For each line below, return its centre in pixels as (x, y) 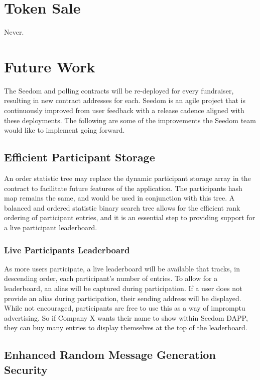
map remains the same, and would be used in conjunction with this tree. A (119, 198)
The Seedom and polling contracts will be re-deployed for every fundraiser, (119, 90)
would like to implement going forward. (64, 130)
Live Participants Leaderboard (67, 250)
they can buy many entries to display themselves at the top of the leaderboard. (126, 327)
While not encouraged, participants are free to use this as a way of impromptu (125, 308)
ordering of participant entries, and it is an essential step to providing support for (130, 217)
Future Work (50, 66)
